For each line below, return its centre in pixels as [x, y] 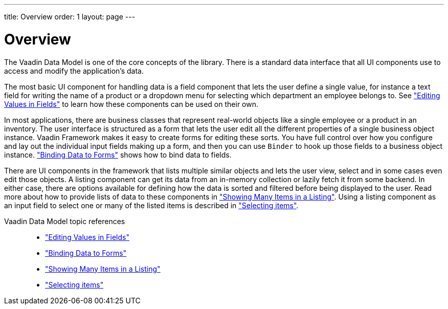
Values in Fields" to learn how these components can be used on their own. [131, 104]
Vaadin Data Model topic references [65, 221]
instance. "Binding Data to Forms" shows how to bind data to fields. [118, 154]
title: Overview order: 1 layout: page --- [70, 17]
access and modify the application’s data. [74, 71]
